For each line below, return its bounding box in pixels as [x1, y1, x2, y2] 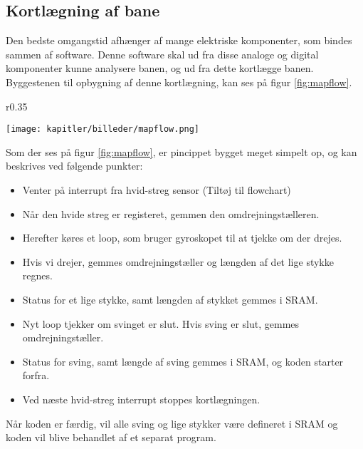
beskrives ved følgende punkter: [6, 158, 143, 173]
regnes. [22, 268, 53, 283]
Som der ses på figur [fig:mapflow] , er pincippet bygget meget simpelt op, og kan [6, 144, 357, 159]
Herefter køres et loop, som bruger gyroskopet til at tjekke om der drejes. [22, 230, 342, 245]
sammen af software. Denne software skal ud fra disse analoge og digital [6, 46, 319, 61]
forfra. [22, 368, 50, 383]
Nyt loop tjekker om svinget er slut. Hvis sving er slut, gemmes [22, 316, 300, 331]
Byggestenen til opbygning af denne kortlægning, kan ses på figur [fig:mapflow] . [6, 74, 352, 89]
